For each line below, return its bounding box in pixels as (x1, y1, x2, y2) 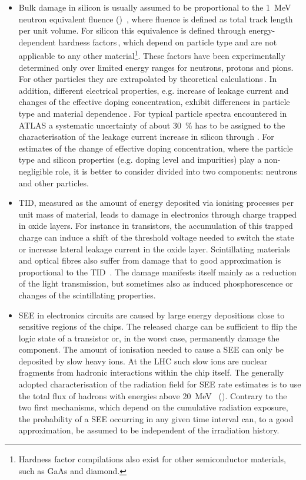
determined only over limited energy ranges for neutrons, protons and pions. (18, 61, 294, 73)
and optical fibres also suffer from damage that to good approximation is (18, 254, 281, 267)
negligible (18, 165, 53, 177)
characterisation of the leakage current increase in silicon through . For (18, 130, 274, 143)
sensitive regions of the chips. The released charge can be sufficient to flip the (18, 320, 297, 333)
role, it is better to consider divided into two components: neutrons (55, 165, 297, 177)
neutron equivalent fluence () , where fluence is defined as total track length (18, 12, 293, 25)
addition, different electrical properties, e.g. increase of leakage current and (18, 84, 289, 96)
